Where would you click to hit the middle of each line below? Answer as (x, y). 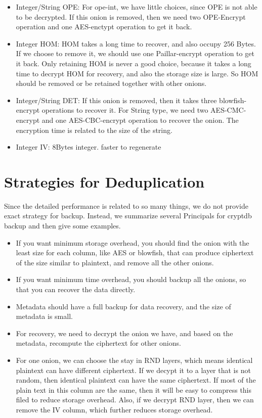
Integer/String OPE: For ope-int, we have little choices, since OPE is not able (137, 7)
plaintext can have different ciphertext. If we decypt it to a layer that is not (133, 370)
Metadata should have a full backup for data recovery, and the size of (123, 306)
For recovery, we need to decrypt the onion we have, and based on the (124, 333)
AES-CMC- (228, 110)
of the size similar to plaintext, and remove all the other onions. (115, 262)
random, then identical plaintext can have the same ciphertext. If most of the (136, 380)
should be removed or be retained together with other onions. (111, 83)
